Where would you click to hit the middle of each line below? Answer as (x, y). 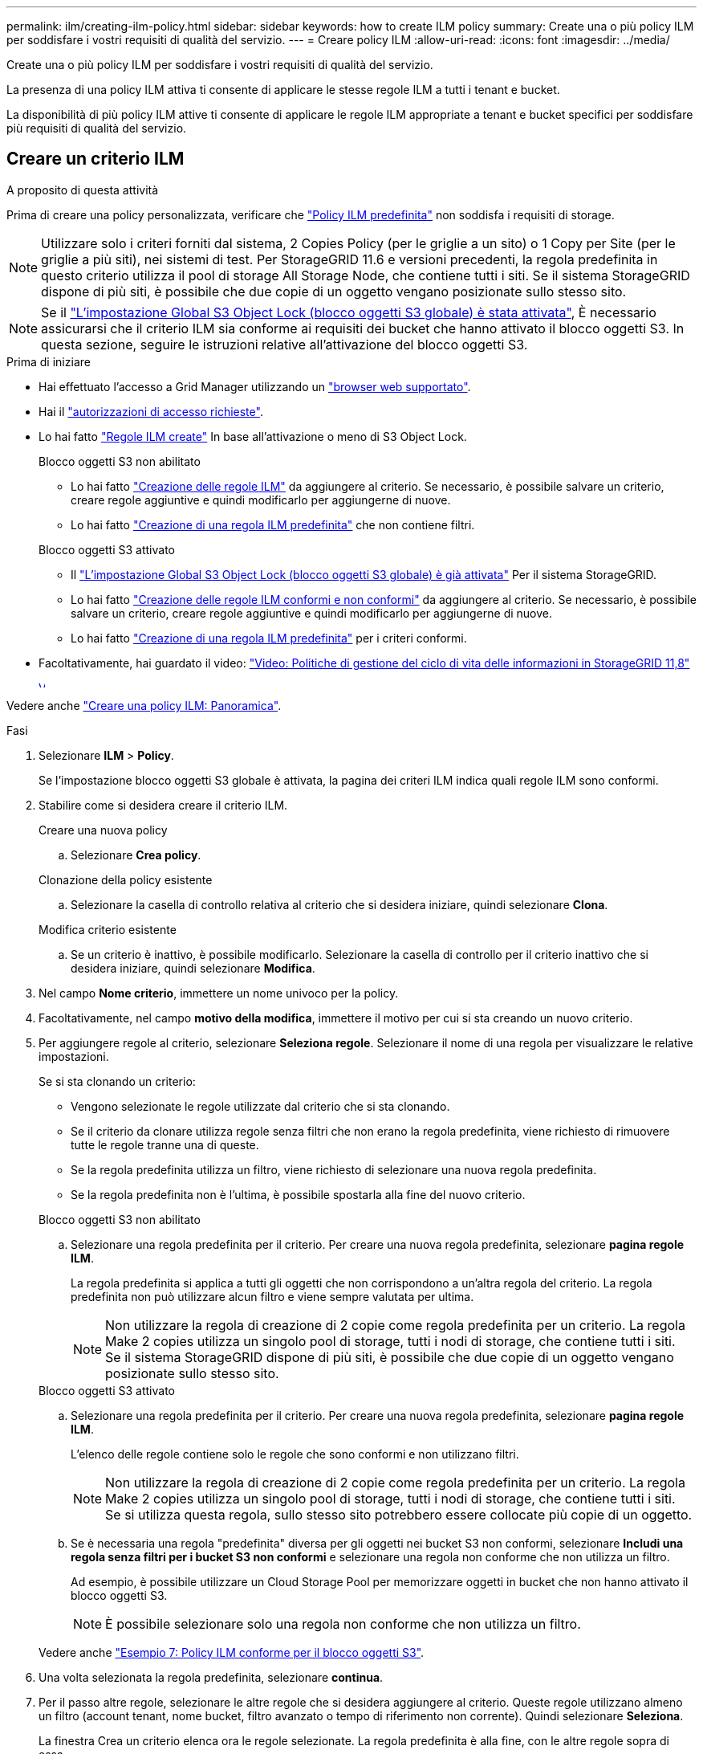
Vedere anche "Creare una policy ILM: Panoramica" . (144, 705)
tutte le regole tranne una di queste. (165, 1144)
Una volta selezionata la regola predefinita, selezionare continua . (211, 1677)
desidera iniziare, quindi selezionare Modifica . (193, 968)
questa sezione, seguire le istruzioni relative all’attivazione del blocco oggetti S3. (284, 344)
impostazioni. (74, 1056)
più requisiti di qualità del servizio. (97, 128)
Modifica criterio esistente (108, 929)
